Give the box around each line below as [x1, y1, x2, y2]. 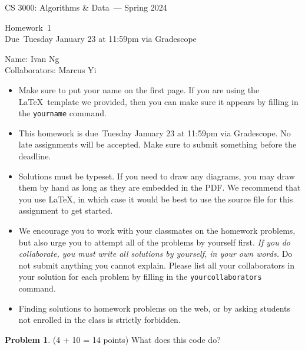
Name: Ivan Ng [5, 52, 59, 64]
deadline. [18, 150, 51, 162]
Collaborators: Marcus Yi [5, 64, 97, 76]
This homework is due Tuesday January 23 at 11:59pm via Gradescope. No [18, 126, 291, 139]
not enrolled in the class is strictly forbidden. [18, 313, 181, 326]
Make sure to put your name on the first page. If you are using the [18, 83, 260, 96]
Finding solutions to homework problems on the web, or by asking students [18, 302, 291, 314]
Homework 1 [5, 21, 51, 33]
